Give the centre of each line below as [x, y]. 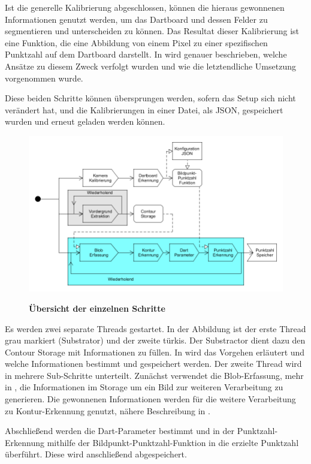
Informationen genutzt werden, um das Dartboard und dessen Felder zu [136, 19]
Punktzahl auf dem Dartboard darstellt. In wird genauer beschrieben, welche [146, 54]
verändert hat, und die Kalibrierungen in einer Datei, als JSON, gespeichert [144, 109]
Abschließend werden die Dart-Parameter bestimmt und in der [120, 431]
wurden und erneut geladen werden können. [85, 121]
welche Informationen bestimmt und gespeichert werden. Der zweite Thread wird [153, 364]
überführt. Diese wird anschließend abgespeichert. [96, 454]
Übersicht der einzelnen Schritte [97, 308]
